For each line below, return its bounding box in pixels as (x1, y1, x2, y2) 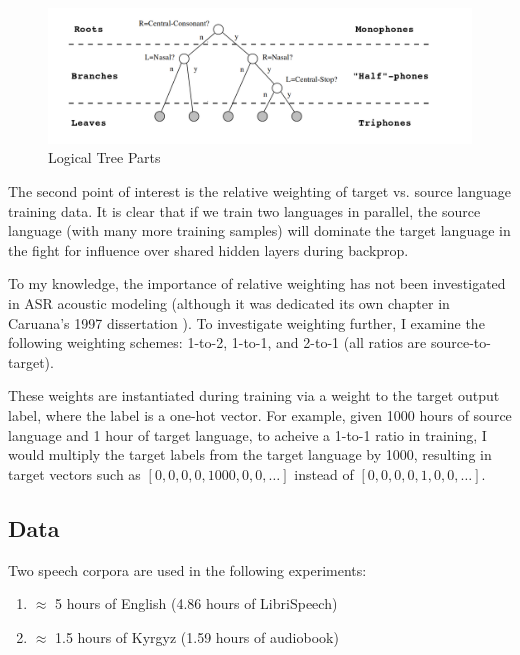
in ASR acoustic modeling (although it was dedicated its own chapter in (8, 292, 450, 313)
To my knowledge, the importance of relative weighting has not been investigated (8, 273, 506, 294)
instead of (294, 463, 354, 484)
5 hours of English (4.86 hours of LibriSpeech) (55, 593, 338, 614)
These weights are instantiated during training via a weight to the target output (8, 385, 500, 406)
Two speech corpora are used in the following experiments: (8, 559, 367, 580)
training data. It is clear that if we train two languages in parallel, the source (8, 200, 481, 221)
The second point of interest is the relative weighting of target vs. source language (8, 181, 511, 201)
